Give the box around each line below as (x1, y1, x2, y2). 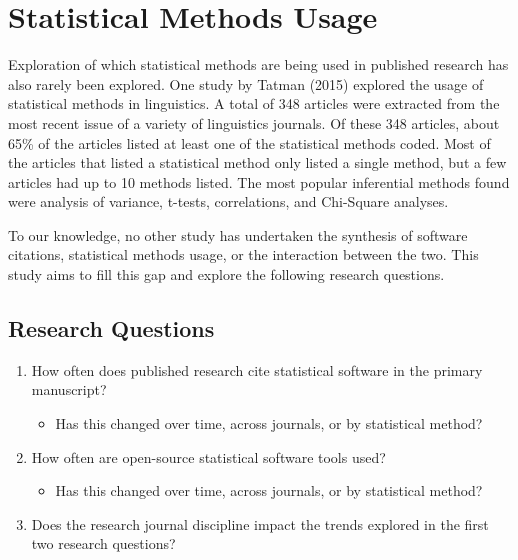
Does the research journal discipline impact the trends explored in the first (31, 513, 489, 534)
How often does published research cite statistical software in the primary (31, 359, 483, 380)
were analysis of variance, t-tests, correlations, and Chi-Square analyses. (8, 191, 449, 212)
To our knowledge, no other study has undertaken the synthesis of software (8, 224, 468, 245)
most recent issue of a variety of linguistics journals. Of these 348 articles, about (8, 112, 500, 133)
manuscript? (31, 379, 107, 400)
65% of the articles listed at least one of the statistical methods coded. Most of (8, 132, 491, 153)
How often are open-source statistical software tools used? (31, 446, 386, 467)
